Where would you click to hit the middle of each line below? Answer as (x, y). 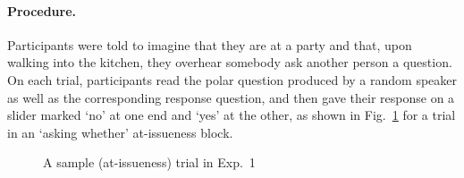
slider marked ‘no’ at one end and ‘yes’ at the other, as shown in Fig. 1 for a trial (232, 115)
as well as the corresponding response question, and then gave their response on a (231, 97)
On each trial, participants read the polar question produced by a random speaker (232, 79)
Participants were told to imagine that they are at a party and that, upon (210, 44)
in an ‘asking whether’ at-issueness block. (120, 132)
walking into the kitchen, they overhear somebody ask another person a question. (230, 62)
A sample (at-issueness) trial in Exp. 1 (149, 162)
